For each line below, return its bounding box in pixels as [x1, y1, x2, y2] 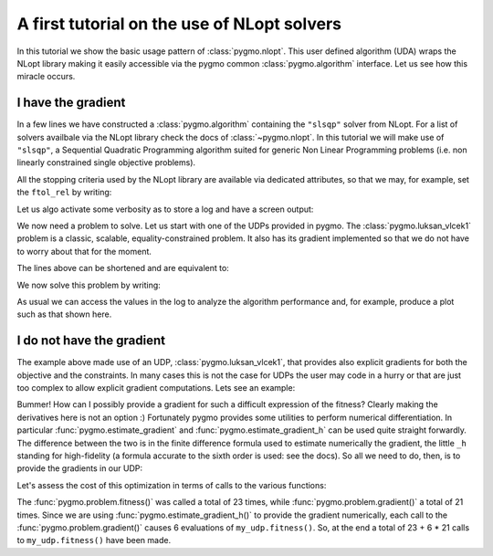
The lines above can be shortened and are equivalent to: [16, 263, 230, 274]
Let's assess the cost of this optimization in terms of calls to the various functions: [16, 479, 327, 490]
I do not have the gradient [16, 333, 166, 349]
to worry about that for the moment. [16, 246, 152, 257]
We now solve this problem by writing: [16, 279, 162, 290]
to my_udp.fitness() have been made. [16, 535, 172, 546]
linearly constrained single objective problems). [16, 157, 196, 168]
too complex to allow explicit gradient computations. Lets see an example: [16, 383, 296, 393]
